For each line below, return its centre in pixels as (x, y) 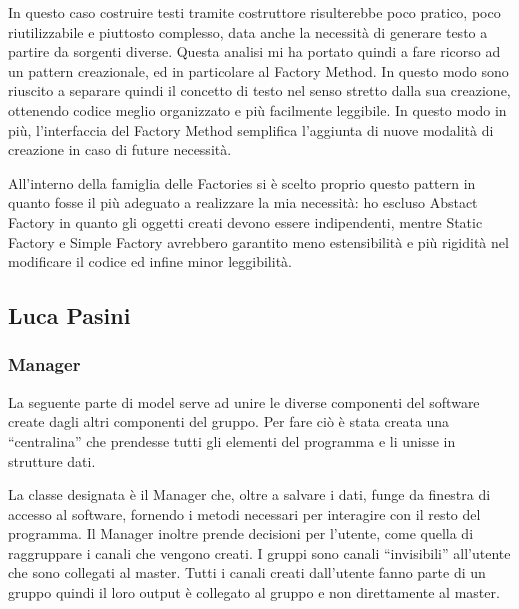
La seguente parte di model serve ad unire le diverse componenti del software (244, 401)
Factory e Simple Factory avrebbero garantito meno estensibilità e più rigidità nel (258, 241)
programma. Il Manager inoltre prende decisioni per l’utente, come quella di (241, 533)
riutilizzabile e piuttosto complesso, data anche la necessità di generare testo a (248, 31)
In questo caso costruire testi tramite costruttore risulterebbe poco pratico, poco (254, 12)
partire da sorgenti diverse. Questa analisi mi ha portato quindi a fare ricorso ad (254, 51)
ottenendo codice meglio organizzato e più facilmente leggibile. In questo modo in (257, 109)
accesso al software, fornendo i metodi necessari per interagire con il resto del (244, 513)
